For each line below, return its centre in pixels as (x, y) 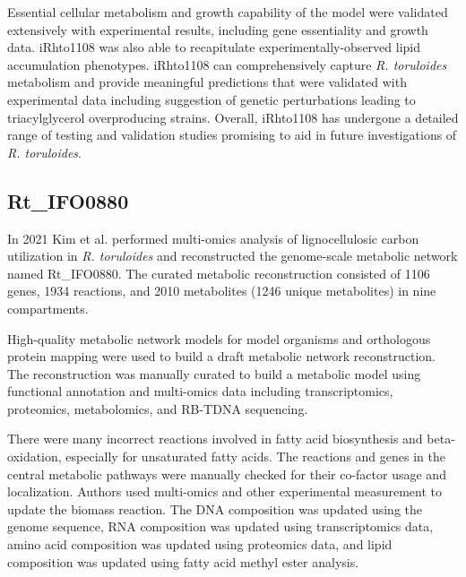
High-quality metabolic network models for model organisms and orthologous (219, 338)
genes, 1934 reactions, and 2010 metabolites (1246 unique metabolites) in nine (222, 291)
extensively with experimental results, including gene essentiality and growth (218, 29)
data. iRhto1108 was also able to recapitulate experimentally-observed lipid (214, 47)
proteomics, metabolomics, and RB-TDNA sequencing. (158, 408)
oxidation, (35, 456)
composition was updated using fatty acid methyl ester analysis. (183, 561)
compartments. (48, 308)
